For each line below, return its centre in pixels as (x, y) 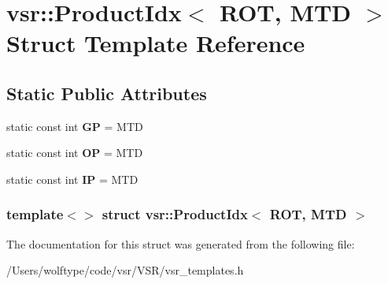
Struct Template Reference (156, 43)
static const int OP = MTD (75, 153)
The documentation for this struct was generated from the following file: (181, 243)
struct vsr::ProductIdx (175, 214)
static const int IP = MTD (72, 179)
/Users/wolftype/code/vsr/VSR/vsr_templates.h (125, 270)
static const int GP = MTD (75, 126)
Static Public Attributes (107, 93)
